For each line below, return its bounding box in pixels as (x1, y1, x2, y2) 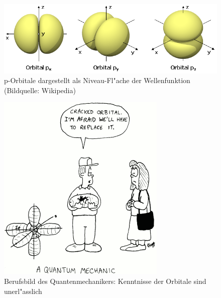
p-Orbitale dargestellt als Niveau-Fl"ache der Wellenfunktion (4, 75, 190, 86)
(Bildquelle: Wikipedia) (4, 85, 76, 95)
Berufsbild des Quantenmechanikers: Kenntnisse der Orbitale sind (4, 275, 206, 286)
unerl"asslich (4, 285, 42, 296)
